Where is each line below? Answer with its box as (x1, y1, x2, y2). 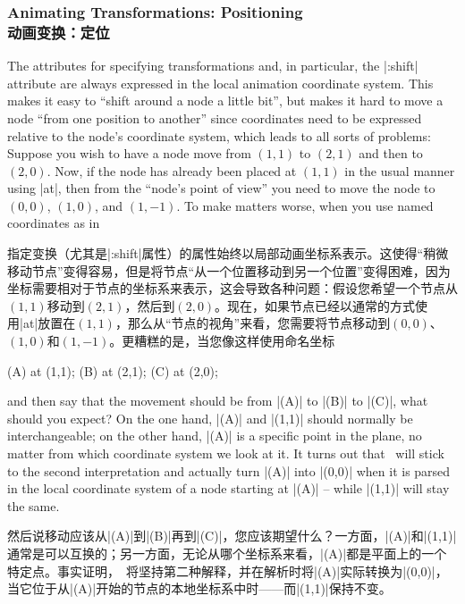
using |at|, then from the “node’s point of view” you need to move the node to (7, 179, 435, 197)
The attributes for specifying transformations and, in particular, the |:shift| (7, 56, 418, 75)
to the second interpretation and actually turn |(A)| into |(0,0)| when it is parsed (7, 461, 451, 480)
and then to (359, 144, 423, 163)
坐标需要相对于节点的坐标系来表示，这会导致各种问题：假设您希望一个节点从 (7, 279, 458, 298)
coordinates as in (7, 214, 100, 232)
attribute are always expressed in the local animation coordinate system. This (7, 73, 434, 92)
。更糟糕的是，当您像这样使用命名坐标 (109, 331, 335, 350)
